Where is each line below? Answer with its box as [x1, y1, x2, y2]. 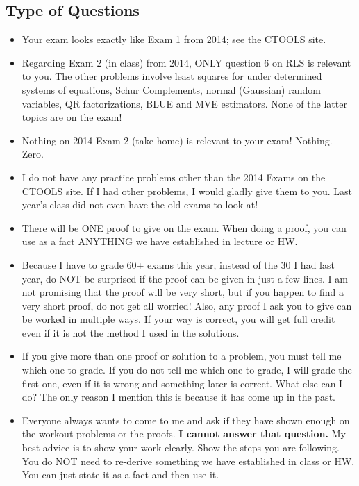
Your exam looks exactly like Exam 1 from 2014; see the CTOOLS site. [22, 32, 326, 47]
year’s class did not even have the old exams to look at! [22, 197, 258, 212]
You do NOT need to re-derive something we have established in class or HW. [22, 453, 355, 468]
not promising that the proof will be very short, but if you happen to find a [22, 285, 344, 299]
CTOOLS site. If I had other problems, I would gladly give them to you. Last [22, 183, 352, 198]
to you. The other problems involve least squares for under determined [22, 69, 322, 83]
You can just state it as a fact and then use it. [22, 467, 219, 482]
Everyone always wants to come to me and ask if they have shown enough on [22, 412, 350, 427]
